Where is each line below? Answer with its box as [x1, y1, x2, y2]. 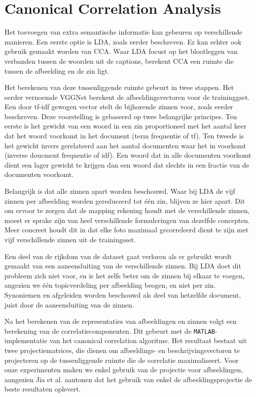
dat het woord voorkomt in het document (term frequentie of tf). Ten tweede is [4, 131, 244, 141]
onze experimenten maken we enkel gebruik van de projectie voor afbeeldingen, [4, 364, 243, 375]
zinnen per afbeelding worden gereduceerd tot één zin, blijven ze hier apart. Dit [4, 195, 245, 206]
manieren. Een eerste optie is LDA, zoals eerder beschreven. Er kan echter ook [4, 36, 242, 46]
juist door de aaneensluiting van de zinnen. [4, 299, 134, 309]
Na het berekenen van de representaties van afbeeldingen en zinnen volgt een [4, 316, 237, 326]
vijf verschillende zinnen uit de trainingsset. [4, 234, 136, 244]
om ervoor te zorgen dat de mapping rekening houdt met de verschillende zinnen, [4, 205, 250, 216]
